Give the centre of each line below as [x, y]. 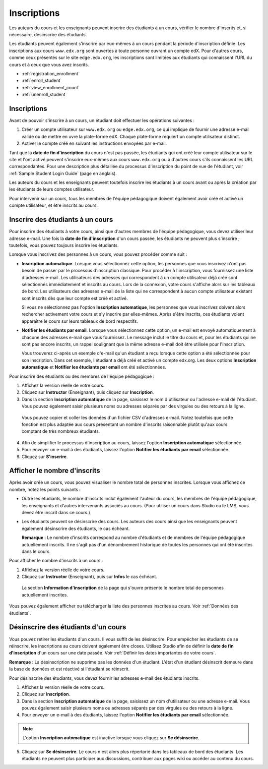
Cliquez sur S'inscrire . [45, 457]
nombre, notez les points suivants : [45, 489]
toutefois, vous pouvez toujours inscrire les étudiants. [64, 245]
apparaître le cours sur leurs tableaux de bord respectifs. [80, 321]
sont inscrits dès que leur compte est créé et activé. [75, 298]
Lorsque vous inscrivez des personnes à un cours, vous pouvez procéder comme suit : [98, 254]
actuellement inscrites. [45, 594]
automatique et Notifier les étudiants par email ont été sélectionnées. [94, 367]
